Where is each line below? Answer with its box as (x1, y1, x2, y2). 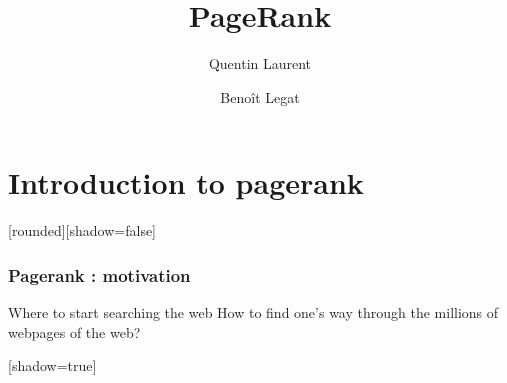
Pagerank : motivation (8, 262, 191, 287)
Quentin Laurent (208, 53, 312, 74)
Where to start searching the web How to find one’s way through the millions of (8, 302, 499, 323)
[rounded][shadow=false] (8, 220, 157, 241)
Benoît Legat (220, 86, 300, 107)
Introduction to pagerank (8, 162, 364, 203)
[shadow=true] (8, 355, 97, 376)
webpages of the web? (8, 321, 141, 342)
